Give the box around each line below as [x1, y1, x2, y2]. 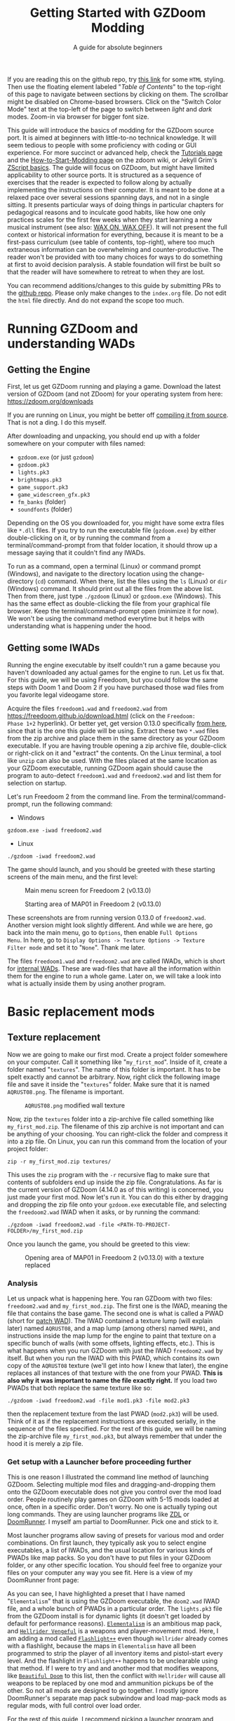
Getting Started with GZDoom [29, 5, 206, 21]
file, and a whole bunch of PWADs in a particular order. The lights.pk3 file [7, 1604, 222, 1613]
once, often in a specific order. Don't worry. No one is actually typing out [7, 1503, 217, 1511]
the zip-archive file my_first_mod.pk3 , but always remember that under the [7, 1432, 222, 1440]
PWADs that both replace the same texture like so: [7, 1384, 152, 1393]
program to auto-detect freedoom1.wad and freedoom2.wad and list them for [7, 771, 222, 780]
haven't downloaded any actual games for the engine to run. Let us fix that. [7, 668, 224, 677]
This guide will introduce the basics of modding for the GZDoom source [7, 126, 215, 134]
